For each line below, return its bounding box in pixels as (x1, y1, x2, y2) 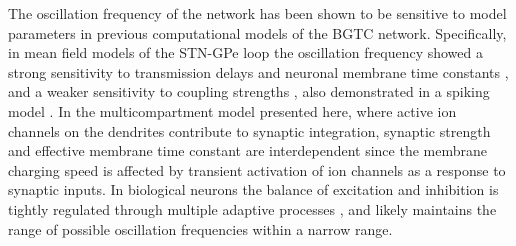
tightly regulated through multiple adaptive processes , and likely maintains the (8, 198, 497, 219)
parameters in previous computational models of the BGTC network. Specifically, (8, 22, 507, 43)
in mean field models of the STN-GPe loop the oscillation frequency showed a (8, 42, 483, 63)
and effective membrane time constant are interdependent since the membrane (8, 140, 487, 161)
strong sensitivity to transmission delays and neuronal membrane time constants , (8, 61, 509, 82)
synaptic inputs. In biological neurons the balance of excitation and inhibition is (8, 179, 499, 200)
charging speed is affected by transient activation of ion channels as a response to (8, 159, 506, 180)
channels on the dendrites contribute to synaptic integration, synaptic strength (8, 120, 491, 141)
